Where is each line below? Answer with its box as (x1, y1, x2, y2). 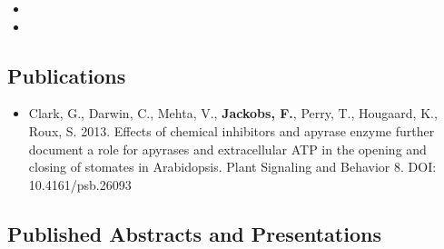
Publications (7, 61, 126, 89)
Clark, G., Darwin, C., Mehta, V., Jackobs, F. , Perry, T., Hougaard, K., (28, 104, 438, 123)
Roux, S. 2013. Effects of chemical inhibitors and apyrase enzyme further (28, 121, 435, 140)
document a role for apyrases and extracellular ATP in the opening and (28, 139, 427, 158)
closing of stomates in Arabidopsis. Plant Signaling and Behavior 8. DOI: (28, 157, 437, 176)
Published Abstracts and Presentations (7, 219, 381, 247)
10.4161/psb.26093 (28, 174, 132, 194)
